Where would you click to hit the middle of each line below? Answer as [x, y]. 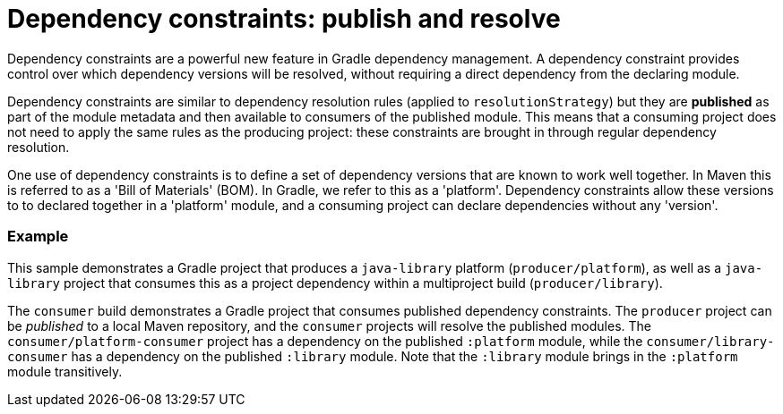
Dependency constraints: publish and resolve [284, 19]
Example [38, 237]
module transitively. [65, 371]
